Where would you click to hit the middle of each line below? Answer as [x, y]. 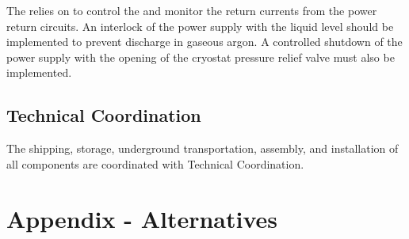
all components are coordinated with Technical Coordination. [155, 163]
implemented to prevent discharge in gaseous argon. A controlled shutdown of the [204, 42]
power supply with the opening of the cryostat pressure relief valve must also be [201, 57]
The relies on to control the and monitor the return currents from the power [192, 10]
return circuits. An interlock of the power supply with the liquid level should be [200, 26]
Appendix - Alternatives [142, 218]
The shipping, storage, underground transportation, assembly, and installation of [203, 148]
